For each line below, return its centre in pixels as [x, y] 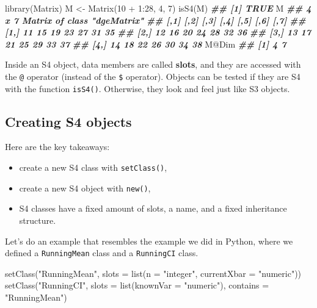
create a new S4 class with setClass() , [93, 167]
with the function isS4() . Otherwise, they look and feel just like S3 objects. [148, 88]
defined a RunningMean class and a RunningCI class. [102, 253]
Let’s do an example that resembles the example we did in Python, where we [149, 241]
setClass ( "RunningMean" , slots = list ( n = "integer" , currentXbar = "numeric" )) [153, 273]
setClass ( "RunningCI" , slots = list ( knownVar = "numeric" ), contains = [137, 285]
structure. [38, 220]
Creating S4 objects [68, 121]
